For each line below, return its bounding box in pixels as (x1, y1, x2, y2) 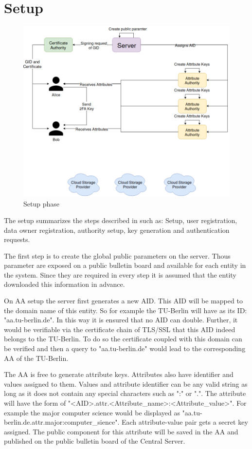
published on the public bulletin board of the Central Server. (4, 436, 185, 446)
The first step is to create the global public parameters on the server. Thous (4, 250, 231, 261)
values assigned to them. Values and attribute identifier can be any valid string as (4, 378, 248, 389)
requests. (4, 234, 30, 244)
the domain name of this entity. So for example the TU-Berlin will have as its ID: (4, 305, 247, 315)
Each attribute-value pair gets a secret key (121, 417, 248, 427)
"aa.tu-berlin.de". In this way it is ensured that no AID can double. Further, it (4, 315, 238, 325)
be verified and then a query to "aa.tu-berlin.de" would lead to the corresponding (4, 343, 246, 354)
